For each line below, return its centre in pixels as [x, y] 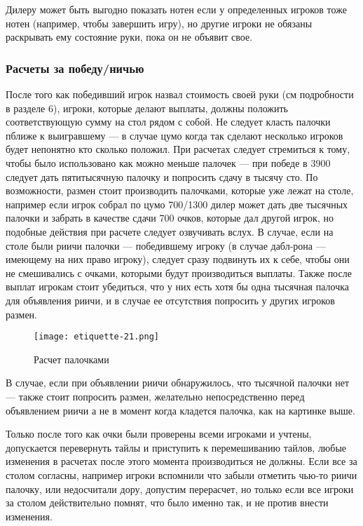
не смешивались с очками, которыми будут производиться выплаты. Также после [179, 272]
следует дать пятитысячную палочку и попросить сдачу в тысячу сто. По [162, 176]
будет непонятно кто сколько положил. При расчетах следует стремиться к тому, [178, 149]
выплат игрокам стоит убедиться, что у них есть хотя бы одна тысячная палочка [178, 286]
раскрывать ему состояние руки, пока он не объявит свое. [129, 37]
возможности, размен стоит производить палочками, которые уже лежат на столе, [180, 190]
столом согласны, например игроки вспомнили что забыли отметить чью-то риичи [181, 474]
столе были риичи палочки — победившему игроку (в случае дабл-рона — [166, 245]
